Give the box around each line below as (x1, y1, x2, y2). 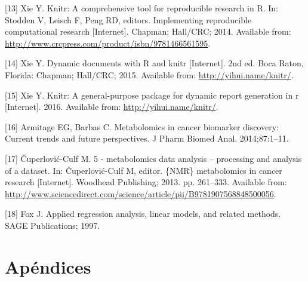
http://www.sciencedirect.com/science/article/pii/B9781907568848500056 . (5, 187, 276, 200)
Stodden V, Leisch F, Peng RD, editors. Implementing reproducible (5, 13, 252, 26)
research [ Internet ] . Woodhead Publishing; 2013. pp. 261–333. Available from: (5, 176, 287, 188)
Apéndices (5, 254, 91, 278)
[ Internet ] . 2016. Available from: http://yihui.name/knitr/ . (5, 100, 218, 113)
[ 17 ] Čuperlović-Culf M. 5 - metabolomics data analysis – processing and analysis (5, 152, 302, 164)
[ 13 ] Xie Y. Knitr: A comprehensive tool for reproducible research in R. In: (5, 2, 278, 14)
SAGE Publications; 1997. (5, 219, 100, 231)
